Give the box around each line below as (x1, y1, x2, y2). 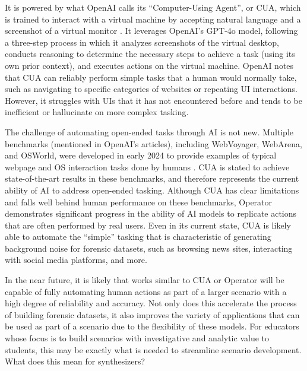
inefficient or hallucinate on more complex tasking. (5, 106, 189, 118)
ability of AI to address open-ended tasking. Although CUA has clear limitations (5, 183, 299, 196)
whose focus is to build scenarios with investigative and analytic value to (5, 332, 269, 344)
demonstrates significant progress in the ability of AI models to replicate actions (5, 207, 297, 220)
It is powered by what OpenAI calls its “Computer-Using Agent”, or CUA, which (5, 1, 301, 13)
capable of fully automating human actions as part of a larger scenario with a (5, 285, 287, 297)
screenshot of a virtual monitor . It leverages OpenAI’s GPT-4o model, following (5, 24, 298, 37)
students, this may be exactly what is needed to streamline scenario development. (5, 343, 302, 356)
